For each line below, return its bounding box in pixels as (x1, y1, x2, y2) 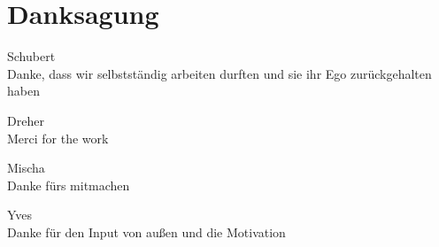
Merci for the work (7, 128, 109, 147)
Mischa (7, 158, 45, 177)
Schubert (7, 47, 56, 66)
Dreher (7, 111, 44, 129)
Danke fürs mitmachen (7, 175, 130, 194)
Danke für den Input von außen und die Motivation (7, 222, 286, 241)
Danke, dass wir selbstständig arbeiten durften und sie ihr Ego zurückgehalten (7, 64, 432, 82)
